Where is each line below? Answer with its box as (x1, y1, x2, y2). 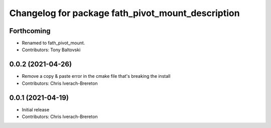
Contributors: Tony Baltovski (22, 47, 81, 53)
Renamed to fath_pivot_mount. (22, 40, 85, 46)
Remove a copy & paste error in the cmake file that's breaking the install (22, 73, 171, 79)
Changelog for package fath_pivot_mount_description (9, 8, 240, 19)
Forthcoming (9, 27, 51, 35)
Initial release (22, 106, 50, 112)
